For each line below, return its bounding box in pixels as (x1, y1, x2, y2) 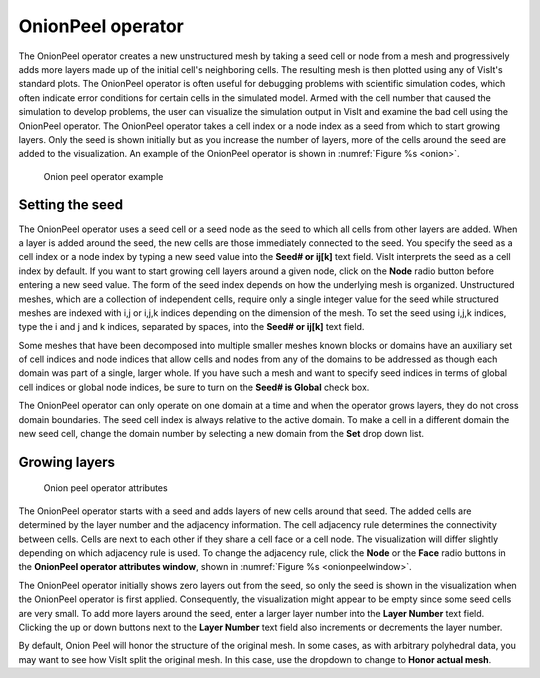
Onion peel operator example (43, 170, 164, 182)
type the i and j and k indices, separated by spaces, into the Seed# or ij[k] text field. (18, 321, 365, 333)
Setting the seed (18, 196, 124, 214)
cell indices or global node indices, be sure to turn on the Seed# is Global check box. (18, 381, 370, 393)
